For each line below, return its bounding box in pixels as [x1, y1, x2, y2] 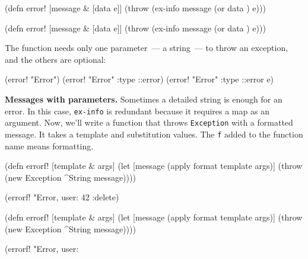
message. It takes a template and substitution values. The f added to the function [5, 127, 303, 140]
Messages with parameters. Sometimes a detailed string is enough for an [5, 92, 282, 105]
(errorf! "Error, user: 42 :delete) [5, 191, 119, 203]
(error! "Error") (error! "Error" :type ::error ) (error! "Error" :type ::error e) [5, 73, 274, 85]
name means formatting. [5, 139, 94, 152]
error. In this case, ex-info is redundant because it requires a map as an [5, 104, 269, 117]
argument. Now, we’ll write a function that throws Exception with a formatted [5, 116, 293, 129]
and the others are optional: [5, 53, 106, 65]
